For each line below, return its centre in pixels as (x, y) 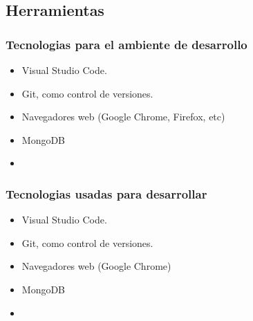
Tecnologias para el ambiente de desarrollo (126, 44)
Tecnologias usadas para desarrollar (106, 193)
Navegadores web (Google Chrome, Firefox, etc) (123, 117)
